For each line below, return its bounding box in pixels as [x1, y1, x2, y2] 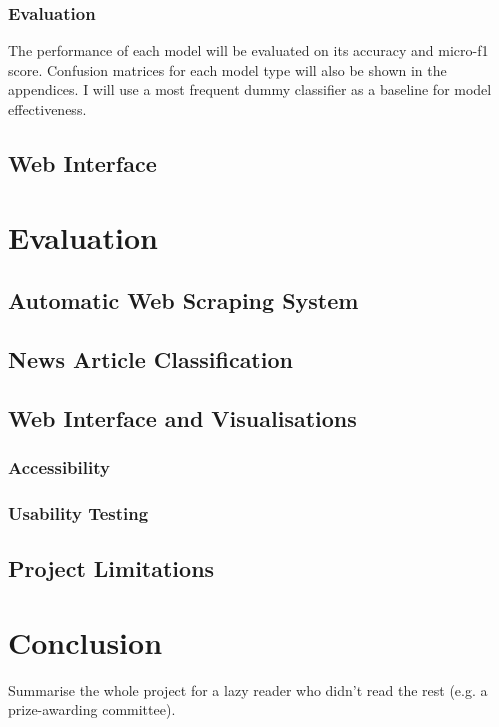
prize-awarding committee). [8, 699, 176, 720]
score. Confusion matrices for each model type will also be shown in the [8, 59, 447, 80]
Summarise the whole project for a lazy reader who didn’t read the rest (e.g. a [8, 679, 488, 700]
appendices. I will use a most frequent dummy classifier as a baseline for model [8, 79, 492, 100]
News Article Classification [8, 343, 293, 374]
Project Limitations [8, 553, 215, 584]
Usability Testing [8, 500, 149, 525]
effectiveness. [8, 99, 87, 119]
